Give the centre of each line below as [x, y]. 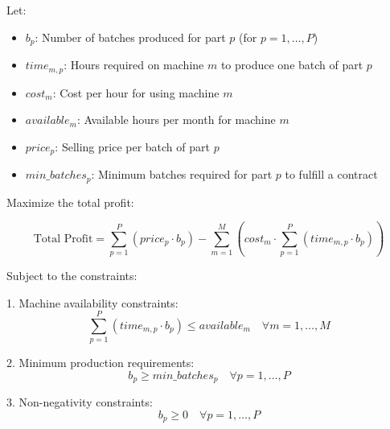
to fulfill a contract [331, 174]
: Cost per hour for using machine [136, 92]
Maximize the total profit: [70, 202]
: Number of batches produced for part [130, 37]
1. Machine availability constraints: [92, 302]
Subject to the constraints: [72, 275]
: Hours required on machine [134, 65]
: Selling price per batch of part [132, 146]
